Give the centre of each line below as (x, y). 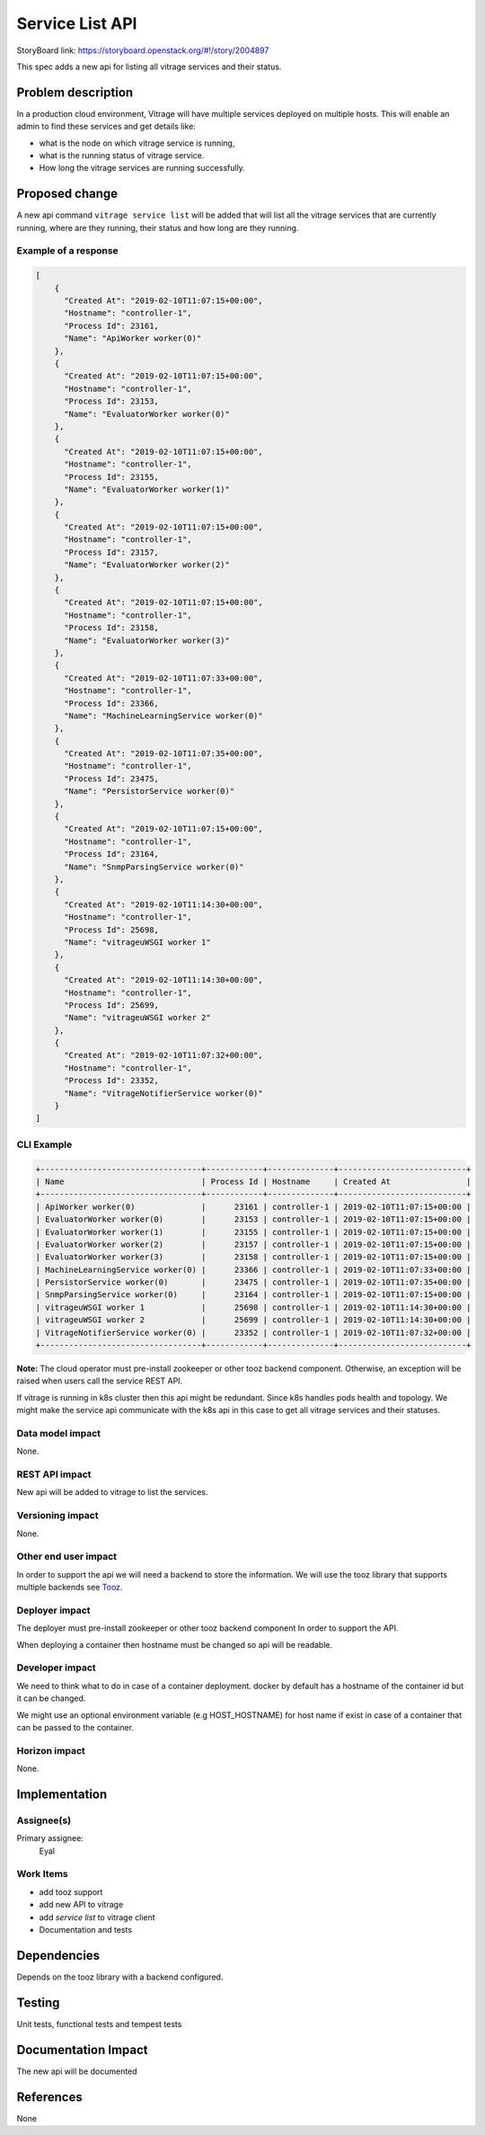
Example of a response (67, 251)
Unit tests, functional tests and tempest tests (99, 2024)
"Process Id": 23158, (111, 628)
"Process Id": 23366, (111, 703)
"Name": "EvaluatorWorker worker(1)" (147, 489)
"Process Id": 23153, (111, 401)
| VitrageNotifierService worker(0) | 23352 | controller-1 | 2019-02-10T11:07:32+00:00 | (253, 1332)
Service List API (77, 23)
